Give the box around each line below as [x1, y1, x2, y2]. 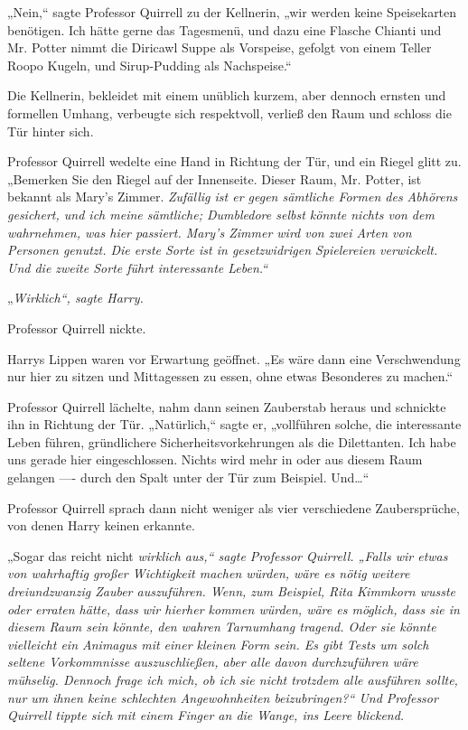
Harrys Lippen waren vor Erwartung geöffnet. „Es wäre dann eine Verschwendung [7, 349, 461, 368]
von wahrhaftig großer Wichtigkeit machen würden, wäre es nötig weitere [7, 564, 410, 583]
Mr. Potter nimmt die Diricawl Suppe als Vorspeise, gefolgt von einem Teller [7, 38, 432, 57]
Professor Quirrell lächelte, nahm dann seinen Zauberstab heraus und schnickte [7, 397, 446, 416]
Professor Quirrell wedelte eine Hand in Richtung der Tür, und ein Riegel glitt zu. [7, 152, 462, 171]
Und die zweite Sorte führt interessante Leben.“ [7, 257, 268, 276]
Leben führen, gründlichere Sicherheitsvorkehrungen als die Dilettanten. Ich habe [7, 432, 456, 451]
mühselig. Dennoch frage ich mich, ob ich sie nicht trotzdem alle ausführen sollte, [7, 670, 458, 688]
